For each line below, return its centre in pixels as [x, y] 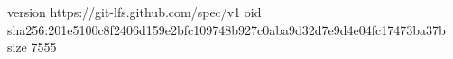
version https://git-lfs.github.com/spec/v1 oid [134, 12]
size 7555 [32, 47]
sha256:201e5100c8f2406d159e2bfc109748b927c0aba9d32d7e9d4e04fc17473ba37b [226, 29]
